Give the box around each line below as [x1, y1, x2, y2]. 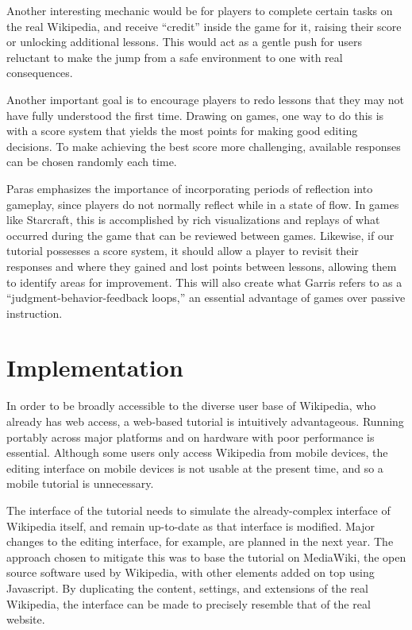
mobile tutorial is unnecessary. [6, 475, 154, 492]
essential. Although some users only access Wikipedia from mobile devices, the [6, 444, 388, 461]
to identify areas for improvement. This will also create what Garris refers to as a [6, 273, 402, 290]
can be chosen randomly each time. [6, 153, 177, 170]
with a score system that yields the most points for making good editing [6, 122, 358, 139]
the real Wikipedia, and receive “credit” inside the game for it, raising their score [6, 17, 402, 34]
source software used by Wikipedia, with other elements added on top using [6, 564, 375, 581]
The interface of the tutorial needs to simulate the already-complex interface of [6, 501, 391, 518]
